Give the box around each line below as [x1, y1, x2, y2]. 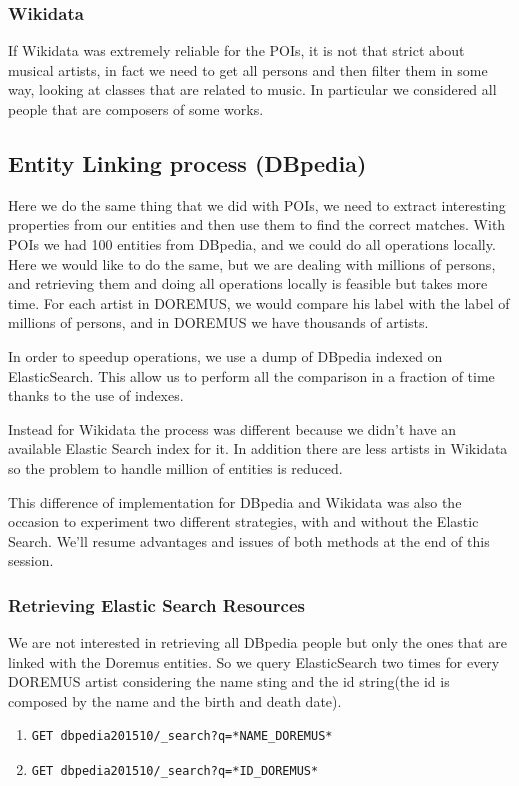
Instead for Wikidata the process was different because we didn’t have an [8, 418, 457, 439]
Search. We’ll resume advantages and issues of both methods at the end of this [8, 530, 490, 551]
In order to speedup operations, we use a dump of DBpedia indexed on [8, 345, 443, 366]
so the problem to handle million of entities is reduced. [8, 457, 343, 478]
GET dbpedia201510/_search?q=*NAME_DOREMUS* [31, 729, 333, 744]
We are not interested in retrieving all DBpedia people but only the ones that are [8, 632, 507, 653]
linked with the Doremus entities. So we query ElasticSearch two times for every [8, 651, 500, 672]
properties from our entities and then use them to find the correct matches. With [8, 214, 506, 235]
